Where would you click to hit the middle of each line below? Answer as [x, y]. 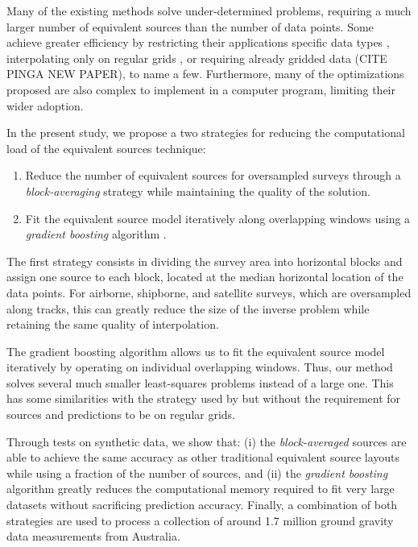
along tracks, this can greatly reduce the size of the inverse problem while [188, 308]
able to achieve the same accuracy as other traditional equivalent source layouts [203, 457]
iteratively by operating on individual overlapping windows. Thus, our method [200, 367]
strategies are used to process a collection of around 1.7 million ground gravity [200, 520]
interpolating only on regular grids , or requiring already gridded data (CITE [197, 58]
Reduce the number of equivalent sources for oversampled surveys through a [213, 175]
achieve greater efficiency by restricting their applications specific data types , [198, 42]
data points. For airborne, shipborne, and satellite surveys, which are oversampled [209, 292]
